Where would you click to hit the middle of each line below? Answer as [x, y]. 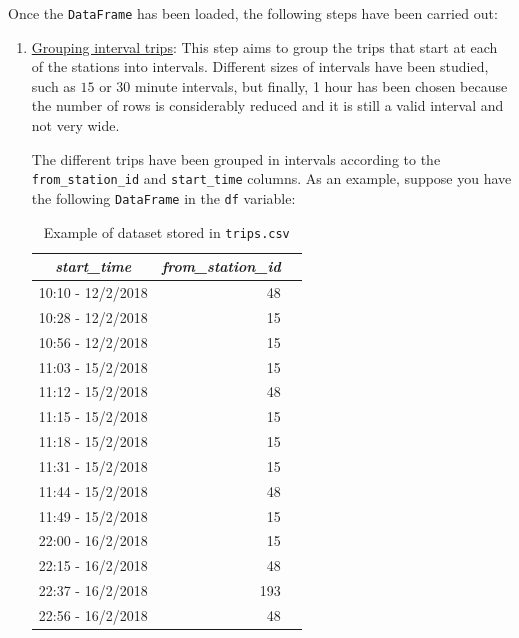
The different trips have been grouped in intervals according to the [236, 158]
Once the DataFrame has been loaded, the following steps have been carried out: [253, 13]
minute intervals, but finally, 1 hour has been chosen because [321, 85]
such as [53, 85]
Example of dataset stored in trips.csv [166, 231]
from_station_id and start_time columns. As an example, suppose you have [271, 178]
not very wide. [75, 125]
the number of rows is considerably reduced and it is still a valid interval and [267, 105]
